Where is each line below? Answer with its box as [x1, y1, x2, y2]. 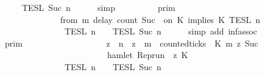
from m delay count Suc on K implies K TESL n [60, 13, 260, 25]
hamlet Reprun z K [107, 48, 188, 61]
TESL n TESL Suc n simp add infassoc [64, 25, 258, 37]
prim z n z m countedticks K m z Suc [4, 36, 258, 49]
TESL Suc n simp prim [21, 1, 175, 13]
